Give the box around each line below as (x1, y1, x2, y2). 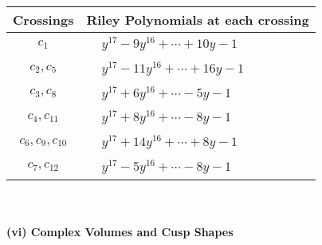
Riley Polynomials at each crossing (86, 10, 309, 29)
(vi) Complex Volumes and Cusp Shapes (6, 223, 234, 240)
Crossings (13, 10, 74, 29)
